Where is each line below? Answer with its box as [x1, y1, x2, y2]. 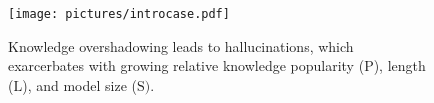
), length [373, 55, 426, 76]
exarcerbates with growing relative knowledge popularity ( [8, 55, 365, 76]
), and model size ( [22, 74, 137, 95]
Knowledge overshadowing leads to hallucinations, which [8, 35, 354, 56]
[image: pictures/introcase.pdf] [8, 7, 230, 21]
